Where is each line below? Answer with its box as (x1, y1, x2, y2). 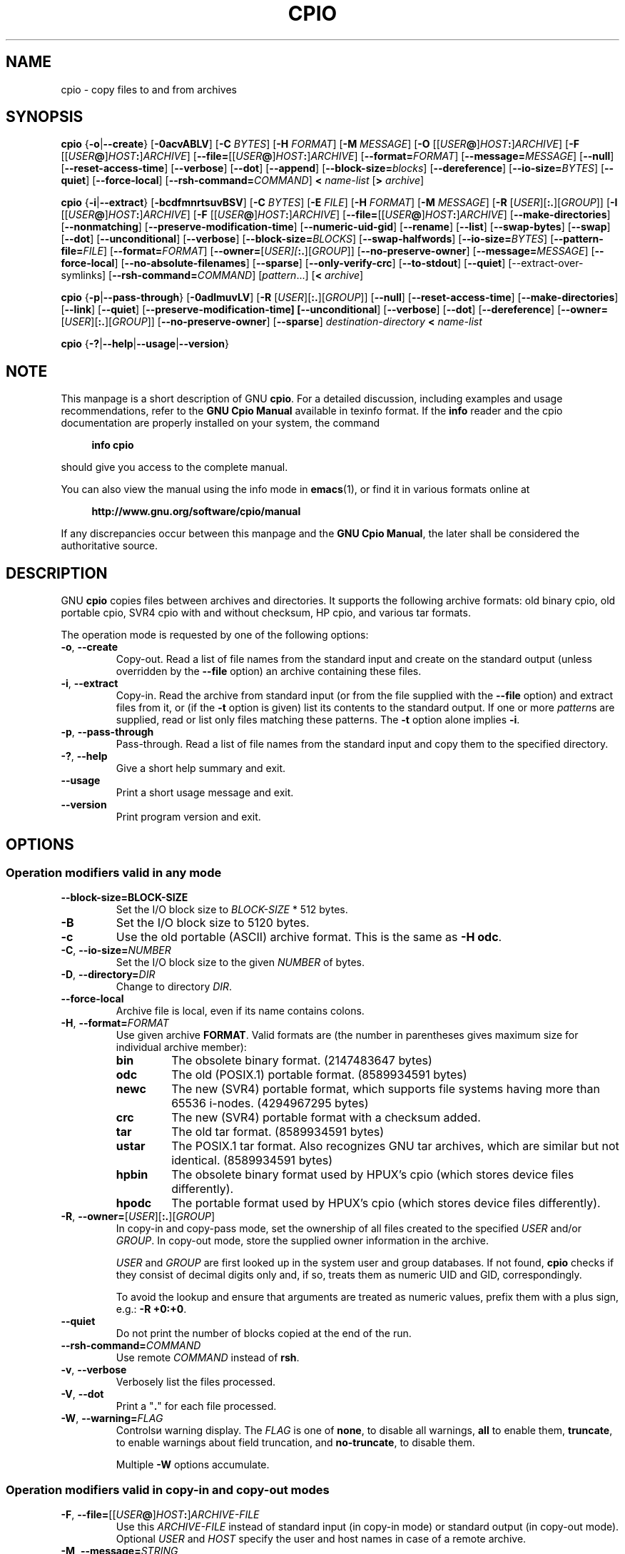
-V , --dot (61, 1388, 104, 1401)
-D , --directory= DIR (61, 968, 156, 981)
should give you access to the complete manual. (61, 461, 288, 474)
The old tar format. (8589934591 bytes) (171, 1124, 385, 1139)
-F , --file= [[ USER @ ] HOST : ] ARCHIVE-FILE (61, 1508, 260, 1521)
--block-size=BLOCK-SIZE (61, 891, 188, 904)
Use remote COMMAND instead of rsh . (116, 1351, 300, 1364)
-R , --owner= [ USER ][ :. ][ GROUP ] (61, 1210, 215, 1223)
